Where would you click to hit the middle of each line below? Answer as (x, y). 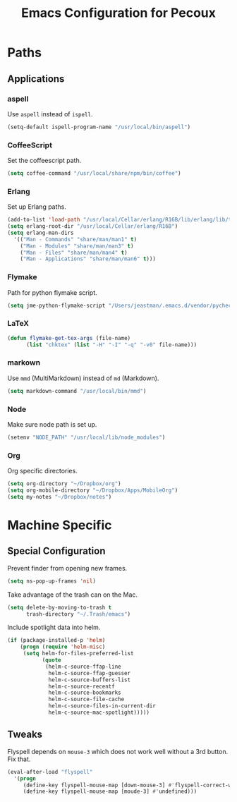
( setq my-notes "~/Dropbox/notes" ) (60, 497)
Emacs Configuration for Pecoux (119, 13)
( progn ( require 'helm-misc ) (63, 647)
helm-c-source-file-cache (86, 700)
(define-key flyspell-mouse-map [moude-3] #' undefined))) (110, 791)
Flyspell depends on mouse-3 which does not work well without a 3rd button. (117, 751)
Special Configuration (56, 551)
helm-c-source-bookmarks (85, 693)
